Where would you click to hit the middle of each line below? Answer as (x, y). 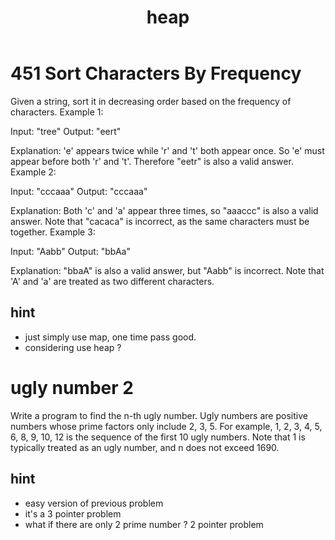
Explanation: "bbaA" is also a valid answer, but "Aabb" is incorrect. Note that (167, 270)
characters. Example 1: (57, 112)
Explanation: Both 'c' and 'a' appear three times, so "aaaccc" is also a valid (164, 210)
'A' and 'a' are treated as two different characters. (112, 281)
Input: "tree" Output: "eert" (66, 131)
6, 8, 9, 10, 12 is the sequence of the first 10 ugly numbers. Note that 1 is (158, 437)
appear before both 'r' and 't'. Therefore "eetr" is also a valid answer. (152, 161)
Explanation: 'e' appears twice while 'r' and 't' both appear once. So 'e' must (167, 150)
